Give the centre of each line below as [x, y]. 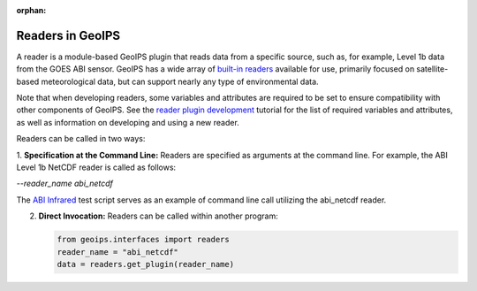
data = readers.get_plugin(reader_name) [145, 264]
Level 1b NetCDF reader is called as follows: [96, 167]
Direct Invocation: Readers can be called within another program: [158, 216]
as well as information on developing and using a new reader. [128, 122]
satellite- [432, 69]
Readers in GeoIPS [68, 35]
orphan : [31, 10]
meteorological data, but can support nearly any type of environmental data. [180, 81]
